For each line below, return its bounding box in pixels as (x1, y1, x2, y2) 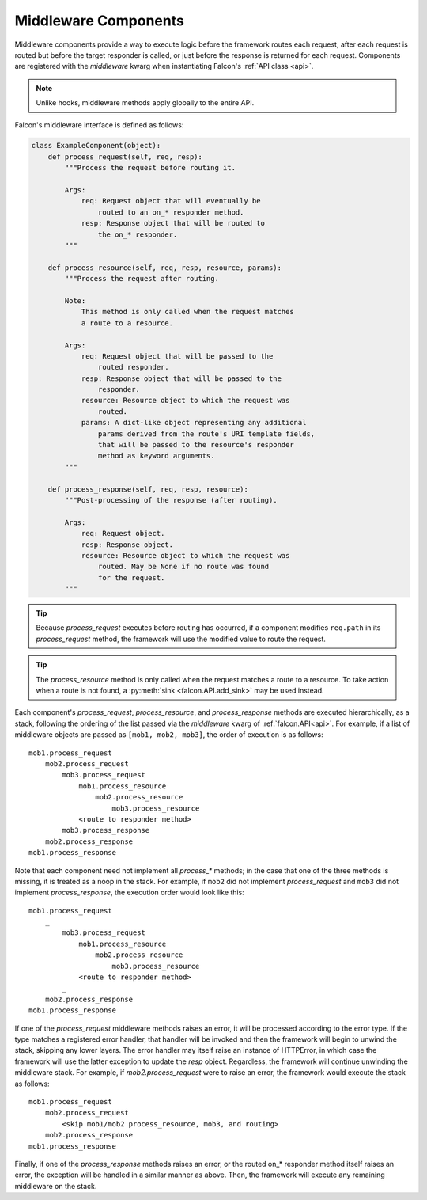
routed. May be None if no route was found (97, 562, 270, 572)
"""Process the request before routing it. (64, 163, 236, 173)
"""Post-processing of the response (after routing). (64, 496, 278, 504)
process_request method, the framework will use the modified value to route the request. (36, 634, 326, 644)
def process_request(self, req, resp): (47, 152, 203, 161)
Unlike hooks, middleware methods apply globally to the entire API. (36, 98, 255, 108)
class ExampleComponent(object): (31, 141, 161, 150)
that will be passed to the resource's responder (97, 440, 294, 450)
